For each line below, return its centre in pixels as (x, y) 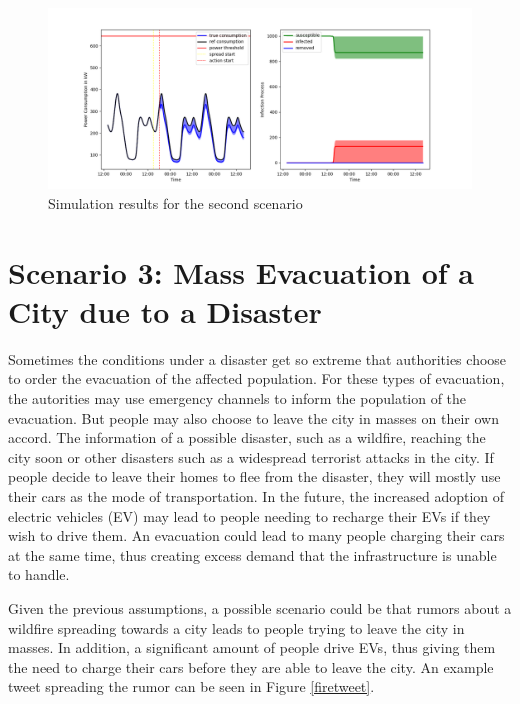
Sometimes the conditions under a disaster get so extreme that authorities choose (257, 358)
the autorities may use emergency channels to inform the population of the (237, 398)
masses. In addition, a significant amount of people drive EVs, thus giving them (252, 647)
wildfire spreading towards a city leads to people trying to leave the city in (236, 627)
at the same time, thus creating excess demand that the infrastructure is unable (252, 554)
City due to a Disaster (165, 310)
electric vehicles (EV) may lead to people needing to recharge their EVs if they (249, 515)
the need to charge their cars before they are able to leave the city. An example (251, 666)
